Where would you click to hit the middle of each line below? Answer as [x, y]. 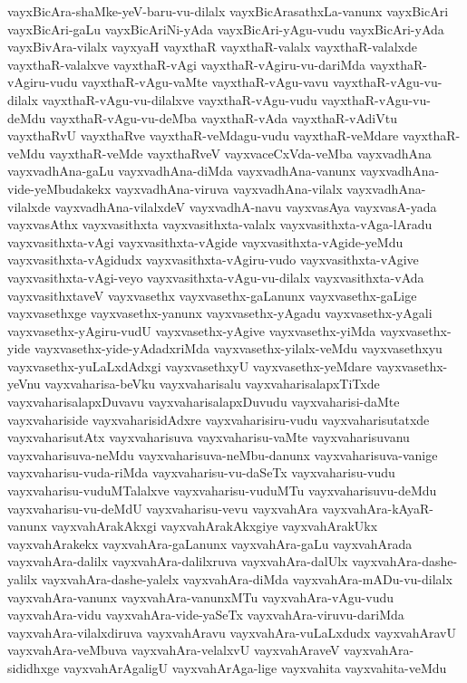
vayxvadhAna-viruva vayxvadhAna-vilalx [229, 188]
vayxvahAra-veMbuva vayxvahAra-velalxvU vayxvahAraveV [174, 650]
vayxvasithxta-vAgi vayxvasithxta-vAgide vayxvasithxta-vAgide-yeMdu [205, 241]
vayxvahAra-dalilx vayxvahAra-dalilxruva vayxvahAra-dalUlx [178, 561]
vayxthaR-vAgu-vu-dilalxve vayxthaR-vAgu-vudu [180, 99]
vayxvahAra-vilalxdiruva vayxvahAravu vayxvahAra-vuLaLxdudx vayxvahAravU [232, 632]
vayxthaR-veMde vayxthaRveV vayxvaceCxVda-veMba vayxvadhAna [240, 153]
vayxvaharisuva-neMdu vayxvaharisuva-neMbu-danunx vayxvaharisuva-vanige [223, 454]
